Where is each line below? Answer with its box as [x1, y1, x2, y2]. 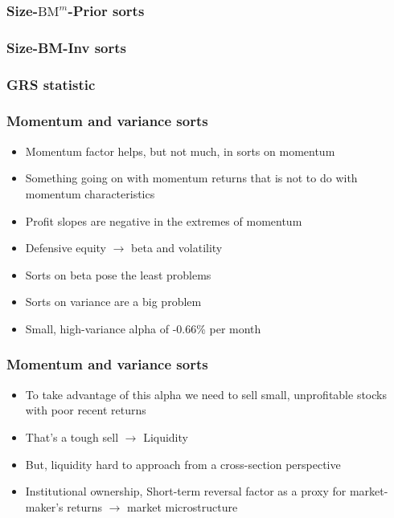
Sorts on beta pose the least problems [25, 266, 211, 283]
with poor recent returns [25, 402, 146, 418]
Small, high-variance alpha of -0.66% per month [25, 320, 261, 336]
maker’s [25, 498, 64, 515]
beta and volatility [131, 239, 223, 256]
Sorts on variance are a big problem [25, 293, 202, 310]
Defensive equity [25, 239, 107, 256]
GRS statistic [6, 74, 96, 94]
